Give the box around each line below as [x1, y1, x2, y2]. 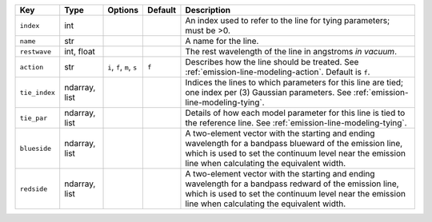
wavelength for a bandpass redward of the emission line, [185, 178, 399, 189]
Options [107, 5, 139, 15]
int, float [64, 46, 96, 57]
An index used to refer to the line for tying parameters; [185, 15, 390, 26]
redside [19, 184, 48, 193]
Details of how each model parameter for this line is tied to [185, 108, 406, 118]
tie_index [19, 88, 56, 97]
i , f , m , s [107, 61, 138, 72]
